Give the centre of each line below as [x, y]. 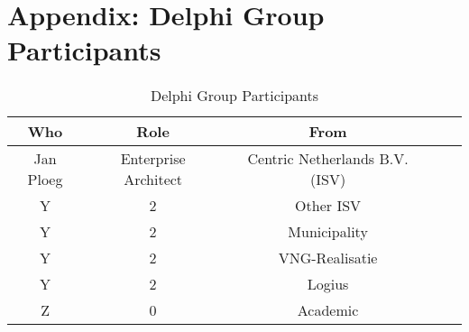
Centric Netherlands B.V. [328, 159]
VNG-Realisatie [328, 258]
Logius [328, 284]
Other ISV [328, 206]
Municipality [328, 232]
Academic [328, 310]
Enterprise [153, 159]
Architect [153, 180]
